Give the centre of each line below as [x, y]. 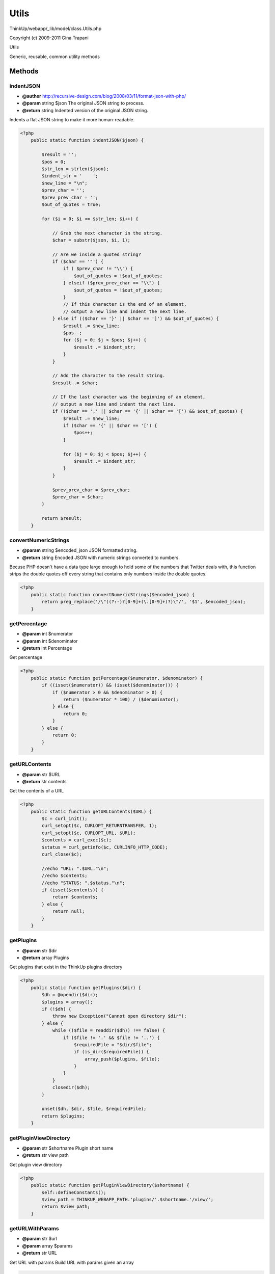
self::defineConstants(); [74, 1192]
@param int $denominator [50, 641]
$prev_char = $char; [78, 497]
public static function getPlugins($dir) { [86, 988]
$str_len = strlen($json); [75, 169]
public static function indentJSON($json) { [87, 140]
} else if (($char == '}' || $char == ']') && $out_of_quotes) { [135, 319]
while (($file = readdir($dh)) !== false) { [109, 1030]
